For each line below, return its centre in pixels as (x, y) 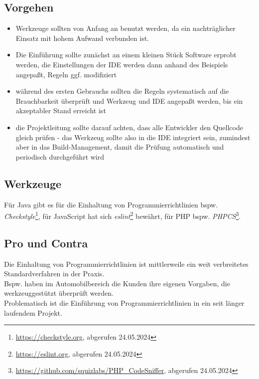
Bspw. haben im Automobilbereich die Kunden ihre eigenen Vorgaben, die (117, 283)
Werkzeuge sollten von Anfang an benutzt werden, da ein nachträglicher (126, 28)
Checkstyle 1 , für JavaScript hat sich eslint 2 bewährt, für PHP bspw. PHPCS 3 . (123, 215)
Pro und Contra (46, 243)
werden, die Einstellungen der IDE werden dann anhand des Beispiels (122, 64)
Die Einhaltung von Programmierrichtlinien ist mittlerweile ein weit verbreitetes (126, 264)
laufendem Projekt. (33, 312)
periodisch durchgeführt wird (60, 156)
